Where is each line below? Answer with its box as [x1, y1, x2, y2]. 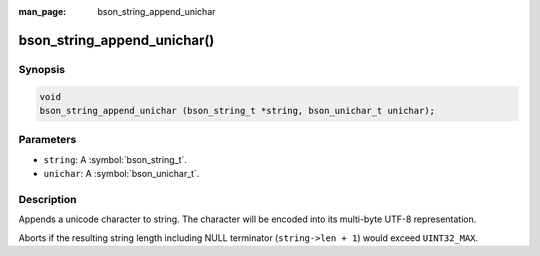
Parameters [18, 133, 77, 147]
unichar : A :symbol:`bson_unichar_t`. [43, 168, 200, 180]
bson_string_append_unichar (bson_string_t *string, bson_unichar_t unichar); [39, 105, 435, 116]
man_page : [18, 6, 67, 17]
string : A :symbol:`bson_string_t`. [43, 153, 187, 165]
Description [18, 192, 77, 206]
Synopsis [18, 62, 65, 76]
